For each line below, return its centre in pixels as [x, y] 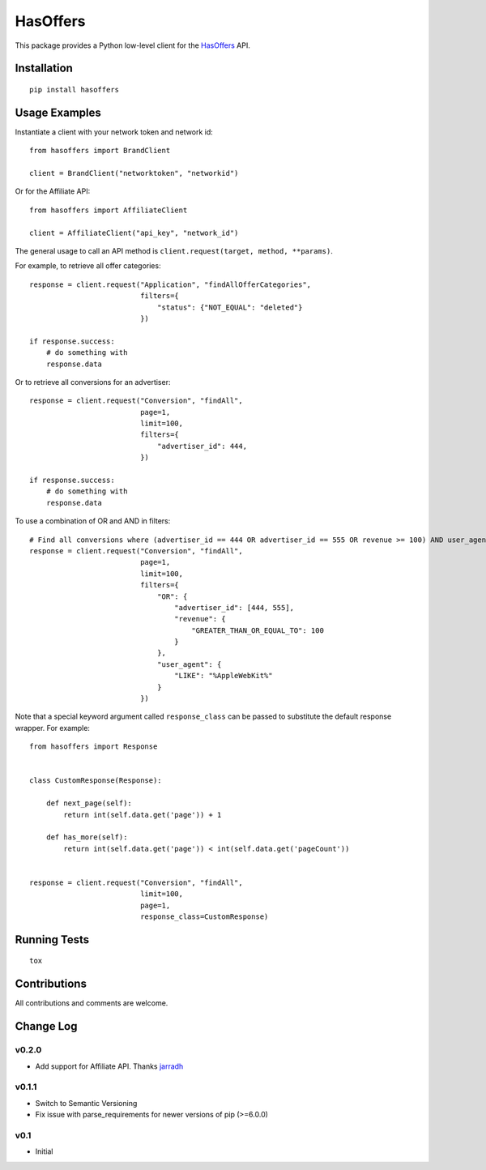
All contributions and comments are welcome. [92, 1003]
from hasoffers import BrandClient [100, 151]
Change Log [46, 1026]
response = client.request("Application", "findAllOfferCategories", [171, 284]
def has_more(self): [87, 837]
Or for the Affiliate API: [53, 191]
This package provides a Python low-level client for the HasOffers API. [132, 45]
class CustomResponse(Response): [96, 781]
